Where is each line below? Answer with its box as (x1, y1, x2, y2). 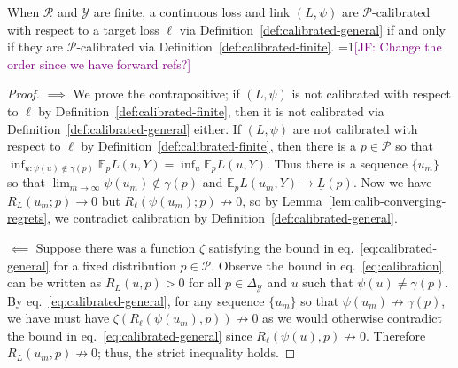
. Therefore (365, 325, 426, 344)
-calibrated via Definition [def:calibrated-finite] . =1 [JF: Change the (76, 37, 442, 56)
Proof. (7, 84, 40, 103)
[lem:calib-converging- (328, 191, 446, 209)
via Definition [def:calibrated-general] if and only (179, 20, 446, 38)
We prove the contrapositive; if (73, 84, 240, 103)
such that (302, 273, 353, 292)
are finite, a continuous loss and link (93, 3, 291, 20)
